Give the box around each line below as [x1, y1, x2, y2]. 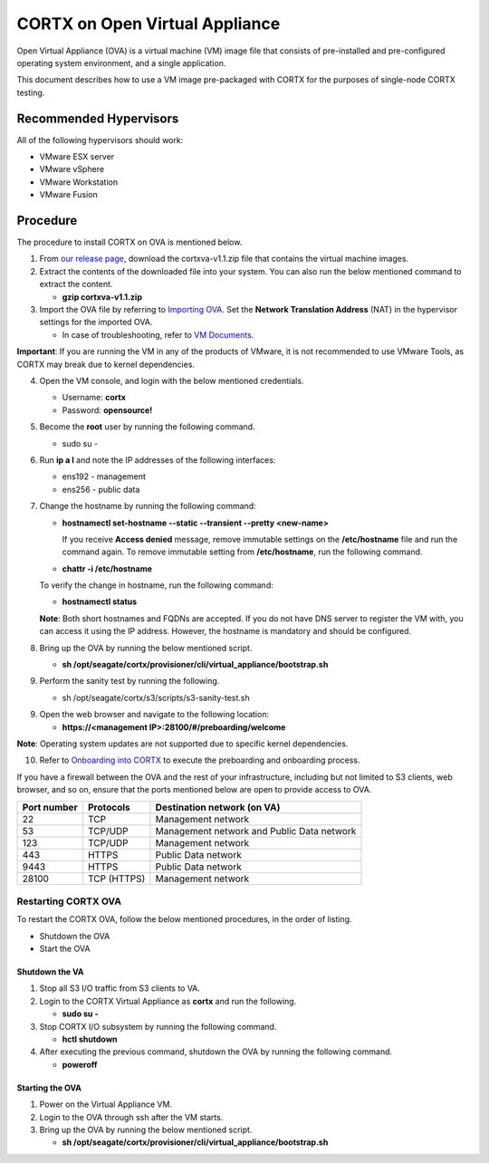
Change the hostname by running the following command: [39, 501, 257, 512]
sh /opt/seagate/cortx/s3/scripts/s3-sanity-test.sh [62, 692, 251, 703]
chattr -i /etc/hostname [62, 562, 153, 574]
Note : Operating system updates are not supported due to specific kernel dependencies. [16, 738, 349, 749]
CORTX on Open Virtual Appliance [16, 14, 281, 34]
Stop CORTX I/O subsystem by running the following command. [39, 1021, 277, 1032]
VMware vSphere [39, 164, 104, 175]
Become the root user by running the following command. [39, 421, 255, 432]
